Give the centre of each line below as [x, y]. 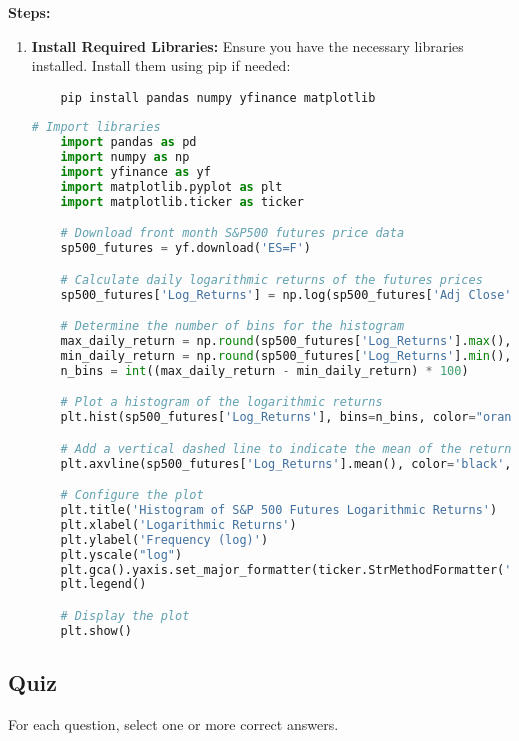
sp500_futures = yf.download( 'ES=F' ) [186, 248]
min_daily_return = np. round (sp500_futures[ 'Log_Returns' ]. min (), [286, 355]
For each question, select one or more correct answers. [173, 723]
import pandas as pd [128, 142]
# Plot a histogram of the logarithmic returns [221, 402]
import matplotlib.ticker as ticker [182, 201]
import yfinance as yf [135, 172]
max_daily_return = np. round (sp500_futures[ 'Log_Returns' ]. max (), [286, 341]
